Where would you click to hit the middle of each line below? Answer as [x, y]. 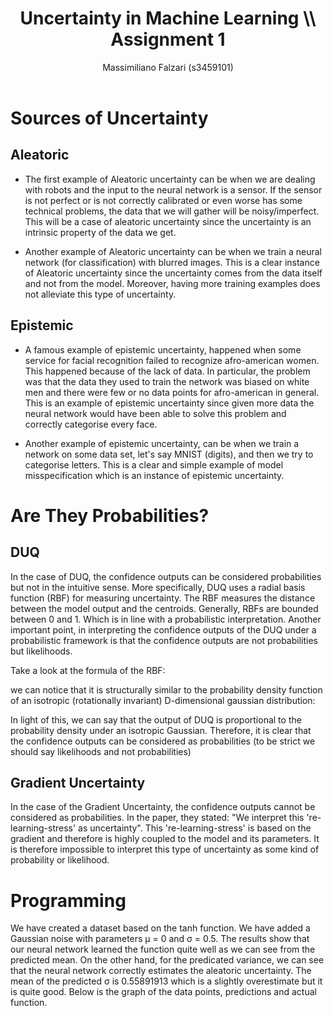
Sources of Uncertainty [109, 118]
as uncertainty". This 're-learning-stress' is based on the [195, 828]
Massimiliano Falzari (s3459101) [168, 67]
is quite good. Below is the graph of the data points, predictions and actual [163, 992]
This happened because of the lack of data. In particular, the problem [167, 371]
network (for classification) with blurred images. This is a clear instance [172, 262]
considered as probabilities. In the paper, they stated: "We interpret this [157, 818]
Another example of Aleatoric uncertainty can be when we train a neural [173, 251]
